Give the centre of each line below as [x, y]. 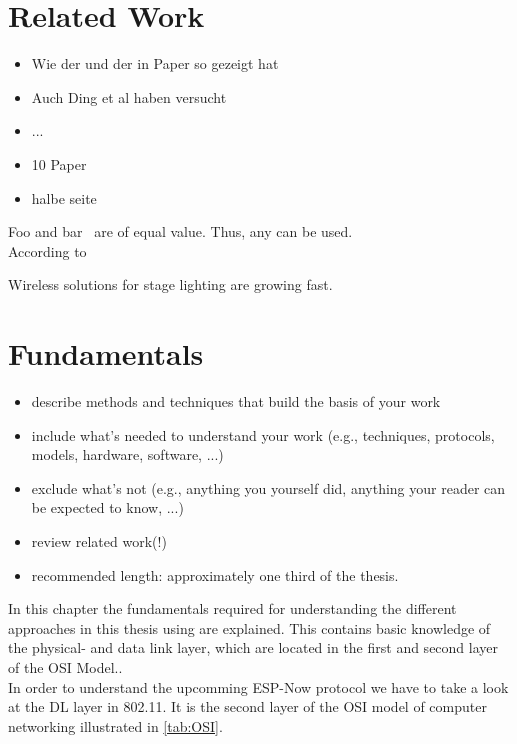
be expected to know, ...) [107, 507]
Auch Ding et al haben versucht [129, 96]
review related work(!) [99, 540]
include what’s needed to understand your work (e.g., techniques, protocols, [263, 434]
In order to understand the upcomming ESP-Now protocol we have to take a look [258, 686]
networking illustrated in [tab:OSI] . [115, 725]
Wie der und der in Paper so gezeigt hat [155, 63]
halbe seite [64, 197]
